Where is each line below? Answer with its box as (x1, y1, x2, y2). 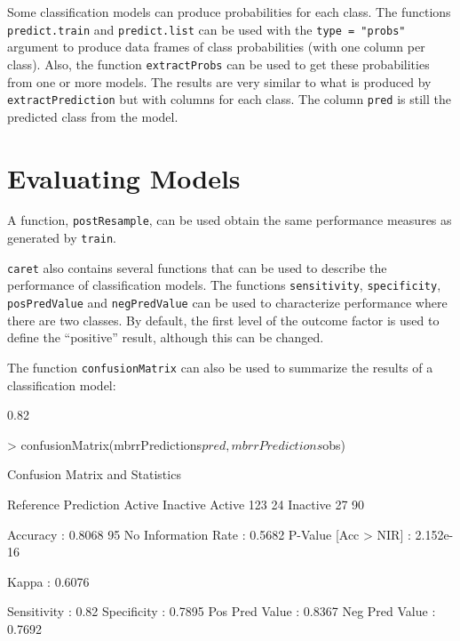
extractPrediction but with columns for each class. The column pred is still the (7, 90, 451, 108)
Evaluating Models (7, 159, 241, 196)
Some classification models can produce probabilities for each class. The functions (7, 3, 451, 20)
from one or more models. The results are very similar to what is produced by (7, 72, 432, 91)
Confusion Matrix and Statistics (7, 465, 181, 484)
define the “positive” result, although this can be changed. (7, 328, 324, 347)
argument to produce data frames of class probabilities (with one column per (7, 37, 425, 56)
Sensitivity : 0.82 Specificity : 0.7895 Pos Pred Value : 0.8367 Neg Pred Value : (7, 602, 436, 621)
